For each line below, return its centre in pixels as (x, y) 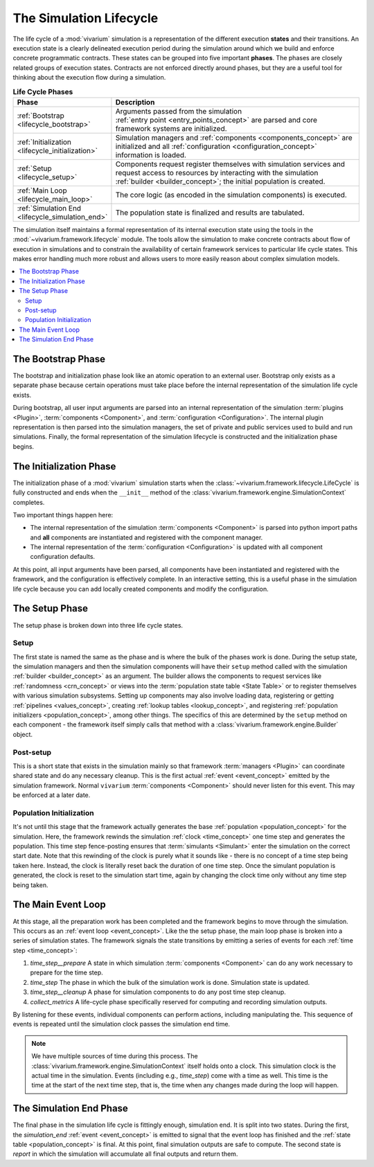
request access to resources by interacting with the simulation (217, 172)
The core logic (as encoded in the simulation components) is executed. (231, 195)
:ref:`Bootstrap (41, 116)
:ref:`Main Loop (42, 190)
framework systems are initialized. (171, 128)
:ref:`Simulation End (49, 208)
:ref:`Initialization (44, 142)
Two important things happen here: (63, 515)
